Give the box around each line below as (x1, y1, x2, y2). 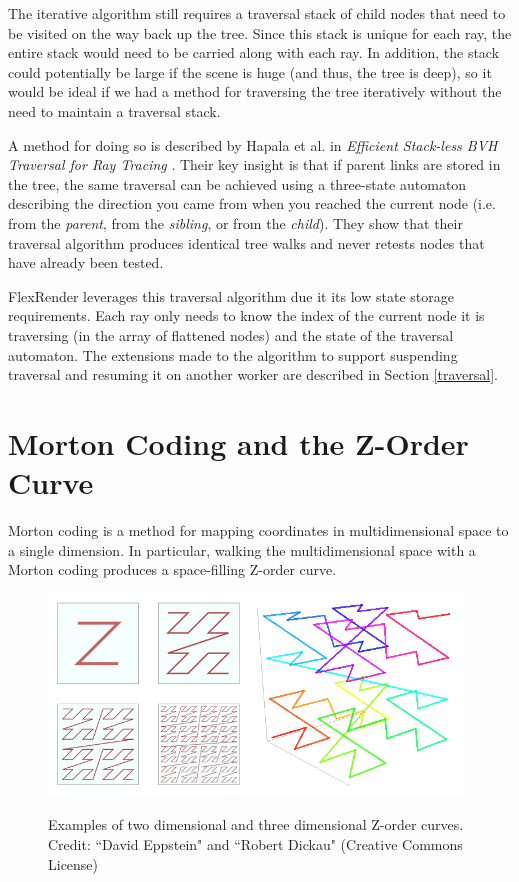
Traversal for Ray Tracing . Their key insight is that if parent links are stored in (8, 154, 501, 175)
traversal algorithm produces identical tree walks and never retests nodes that (8, 232, 485, 253)
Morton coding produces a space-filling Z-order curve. (8, 559, 337, 580)
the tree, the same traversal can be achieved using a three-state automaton (8, 173, 467, 194)
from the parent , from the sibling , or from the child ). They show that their (8, 212, 463, 233)
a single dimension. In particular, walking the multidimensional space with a (8, 539, 476, 560)
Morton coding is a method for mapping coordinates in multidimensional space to (8, 520, 509, 540)
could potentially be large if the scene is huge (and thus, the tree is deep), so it (8, 61, 492, 82)
